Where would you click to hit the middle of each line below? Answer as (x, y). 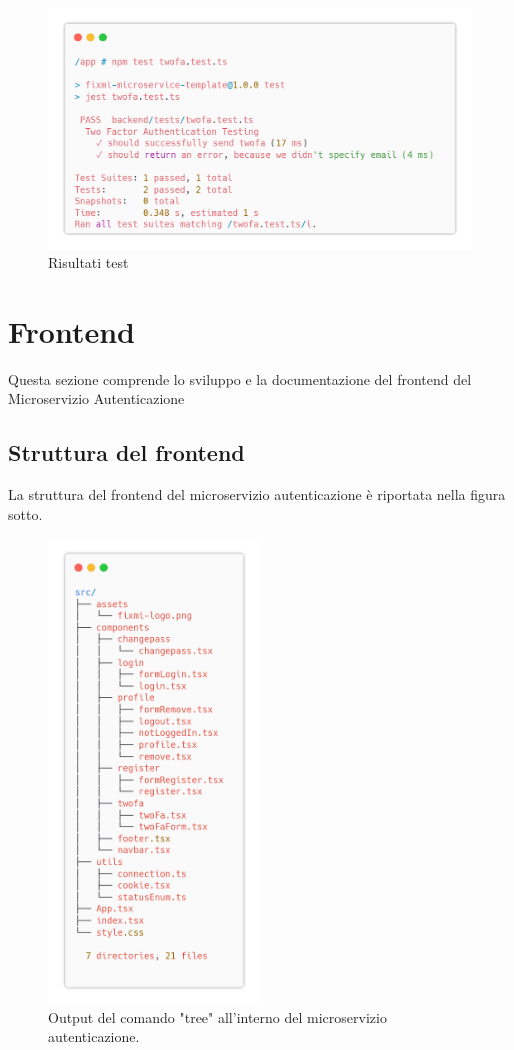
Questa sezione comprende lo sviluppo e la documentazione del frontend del (240, 378)
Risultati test (88, 262)
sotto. (25, 513)
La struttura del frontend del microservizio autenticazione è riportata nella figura (257, 494)
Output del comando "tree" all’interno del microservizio (217, 1016)
